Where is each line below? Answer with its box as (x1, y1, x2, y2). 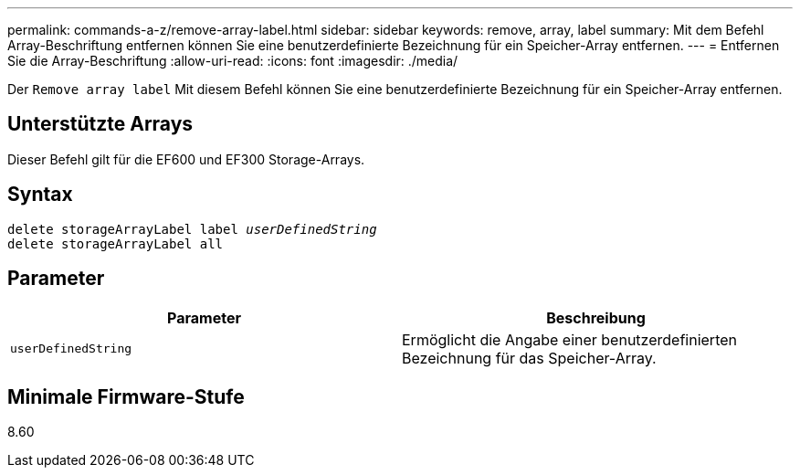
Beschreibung (546, 308, 646, 327)
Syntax (7, 183, 73, 206)
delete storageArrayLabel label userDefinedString (7, 221, 377, 237)
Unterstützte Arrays (7, 112, 194, 136)
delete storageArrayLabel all (7, 236, 224, 251)
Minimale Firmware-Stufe (7, 385, 245, 408)
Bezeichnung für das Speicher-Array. (402, 348, 657, 367)
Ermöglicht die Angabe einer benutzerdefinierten (402, 330, 737, 349)
